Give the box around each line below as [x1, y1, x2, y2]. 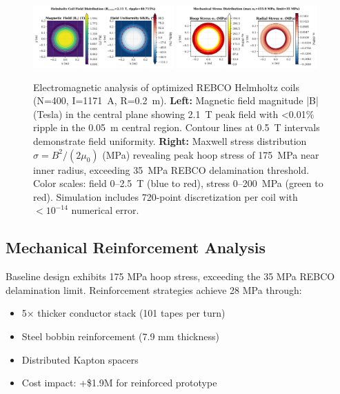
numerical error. [71, 203, 139, 217]
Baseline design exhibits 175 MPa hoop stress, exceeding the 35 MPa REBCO [6, 269, 335, 284]
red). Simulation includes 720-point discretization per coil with [33, 189, 298, 204]
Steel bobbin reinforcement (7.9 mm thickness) [21, 328, 219, 343]
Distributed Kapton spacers [21, 352, 139, 366]
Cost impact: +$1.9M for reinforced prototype [21, 375, 217, 390]
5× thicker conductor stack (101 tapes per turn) [21, 306, 226, 320]
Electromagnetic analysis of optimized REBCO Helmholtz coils [33, 79, 300, 94]
